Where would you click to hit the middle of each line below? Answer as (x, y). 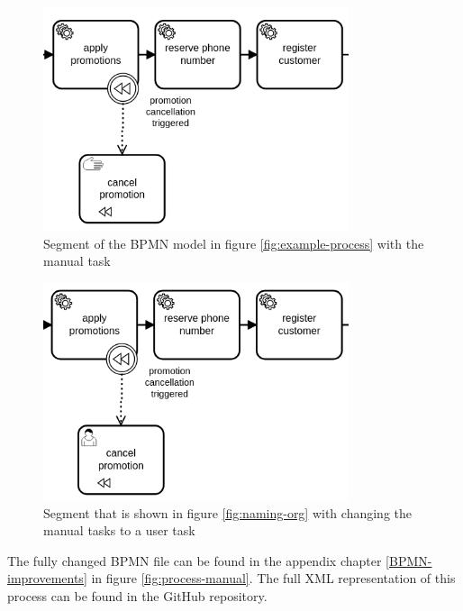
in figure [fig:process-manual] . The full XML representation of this (273, 578)
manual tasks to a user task (119, 530)
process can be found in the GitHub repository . (137, 595)
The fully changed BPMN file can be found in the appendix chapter (195, 560)
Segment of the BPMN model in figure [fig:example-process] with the (234, 243)
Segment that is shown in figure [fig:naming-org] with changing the (227, 512)
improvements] (47, 578)
